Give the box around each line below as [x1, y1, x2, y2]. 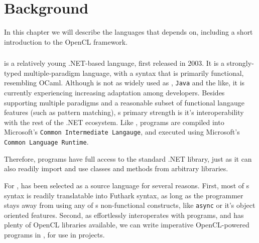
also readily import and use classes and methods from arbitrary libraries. [4, 163, 228, 174]
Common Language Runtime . [4, 137, 89, 147]
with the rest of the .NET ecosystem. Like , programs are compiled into [4, 116, 224, 127]
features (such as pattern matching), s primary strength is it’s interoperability [4, 107, 244, 117]
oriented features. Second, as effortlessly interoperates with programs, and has [4, 209, 244, 220]
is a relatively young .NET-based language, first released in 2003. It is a [4, 58, 224, 68]
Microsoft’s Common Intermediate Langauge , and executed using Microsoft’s [4, 127, 240, 137]
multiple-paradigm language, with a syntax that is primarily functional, [24, 67, 244, 78]
